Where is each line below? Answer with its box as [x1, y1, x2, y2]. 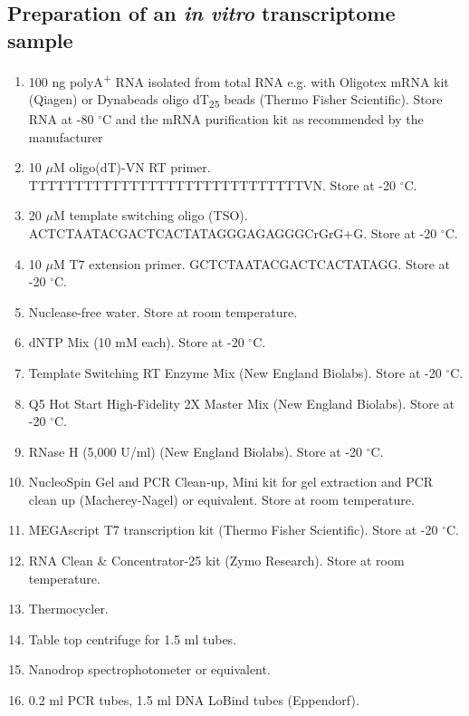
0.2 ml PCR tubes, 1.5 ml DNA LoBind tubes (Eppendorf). [28, 691, 359, 710]
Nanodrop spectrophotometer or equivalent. [28, 660, 271, 679]
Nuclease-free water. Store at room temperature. [28, 302, 298, 321]
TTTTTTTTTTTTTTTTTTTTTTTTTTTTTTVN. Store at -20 [28, 175, 396, 194]
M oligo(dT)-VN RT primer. [53, 158, 211, 177]
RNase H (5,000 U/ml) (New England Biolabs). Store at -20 [28, 441, 363, 460]
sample [7, 25, 73, 53]
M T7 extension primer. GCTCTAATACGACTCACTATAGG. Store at [53, 254, 450, 273]
